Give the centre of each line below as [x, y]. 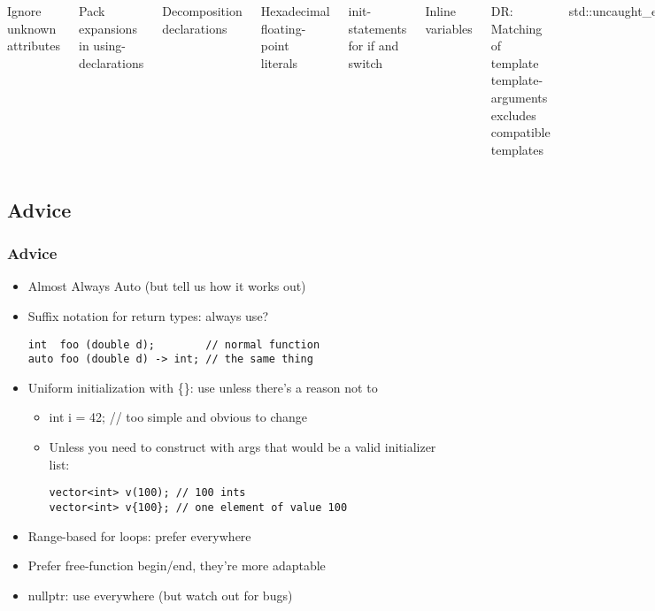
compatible [520, 132]
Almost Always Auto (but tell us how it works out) [167, 286]
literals [279, 62]
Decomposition [202, 11]
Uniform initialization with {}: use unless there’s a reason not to [203, 387]
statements [378, 28]
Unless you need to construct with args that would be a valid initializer [243, 447]
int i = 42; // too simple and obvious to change [178, 417]
